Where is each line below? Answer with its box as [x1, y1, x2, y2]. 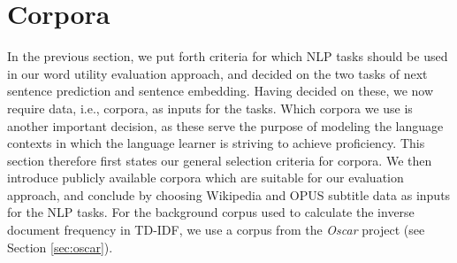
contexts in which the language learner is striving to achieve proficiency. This [7, 134, 425, 152]
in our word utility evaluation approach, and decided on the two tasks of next [7, 64, 428, 82]
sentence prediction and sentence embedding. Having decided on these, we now [7, 81, 434, 100]
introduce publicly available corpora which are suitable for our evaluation [7, 168, 404, 187]
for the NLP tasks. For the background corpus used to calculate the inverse [7, 203, 415, 221]
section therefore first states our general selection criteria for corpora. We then [7, 151, 432, 169]
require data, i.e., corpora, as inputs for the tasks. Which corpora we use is [7, 98, 413, 117]
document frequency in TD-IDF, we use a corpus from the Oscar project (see [7, 220, 425, 239]
